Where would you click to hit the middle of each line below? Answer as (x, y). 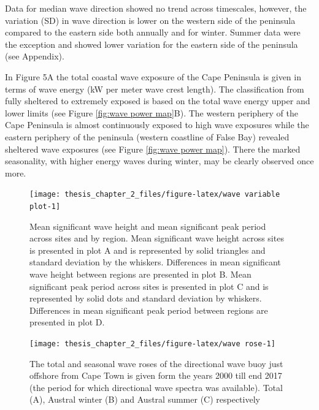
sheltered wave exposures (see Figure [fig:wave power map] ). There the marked (153, 149)
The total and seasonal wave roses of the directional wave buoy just (156, 363)
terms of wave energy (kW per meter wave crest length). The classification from (155, 89)
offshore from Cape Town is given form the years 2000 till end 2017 (156, 375)
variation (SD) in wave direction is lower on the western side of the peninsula (150, 20)
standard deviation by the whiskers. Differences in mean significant (155, 262)
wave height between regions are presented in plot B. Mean (140, 274)
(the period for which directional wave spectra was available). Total (156, 387)
